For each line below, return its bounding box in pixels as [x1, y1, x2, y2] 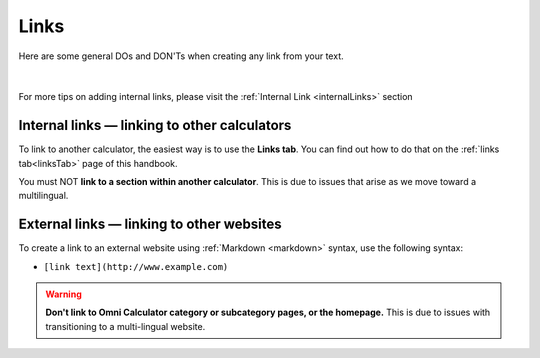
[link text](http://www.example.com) [43, 261, 229, 272]
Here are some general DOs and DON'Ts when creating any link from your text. [18, 50, 344, 62]
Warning [45, 288, 82, 300]
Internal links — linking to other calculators [18, 117, 292, 134]
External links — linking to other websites [18, 216, 282, 233]
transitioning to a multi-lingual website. [45, 320, 206, 332]
